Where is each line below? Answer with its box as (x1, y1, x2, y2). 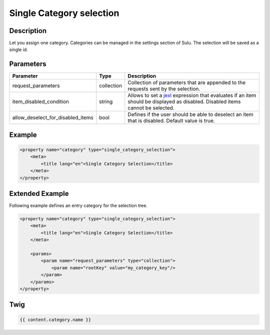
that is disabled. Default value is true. (127, 117, 215, 124)
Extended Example (9, 189, 69, 197)
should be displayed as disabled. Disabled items (127, 98, 241, 105)
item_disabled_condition (12, 98, 69, 105)
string (99, 98, 113, 105)
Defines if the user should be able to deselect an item (127, 111, 253, 118)
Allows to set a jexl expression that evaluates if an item (127, 92, 256, 99)
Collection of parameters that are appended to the (127, 79, 246, 86)
